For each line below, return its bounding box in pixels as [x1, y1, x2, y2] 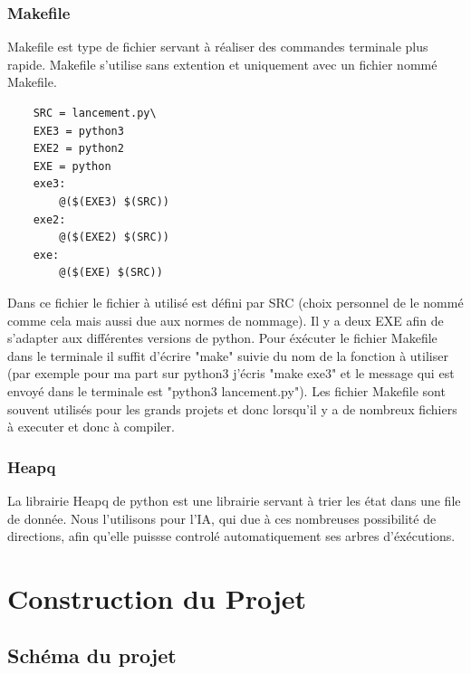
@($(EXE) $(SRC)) [59, 266, 163, 280]
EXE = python [33, 159, 111, 173]
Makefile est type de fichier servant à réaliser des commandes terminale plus [7, 37, 428, 56]
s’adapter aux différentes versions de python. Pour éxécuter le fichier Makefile [7, 328, 437, 347]
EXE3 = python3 [33, 124, 124, 138]
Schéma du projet [7, 641, 177, 669]
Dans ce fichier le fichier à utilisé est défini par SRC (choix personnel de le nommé [7, 292, 464, 311]
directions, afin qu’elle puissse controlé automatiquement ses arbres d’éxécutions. [7, 527, 456, 546]
